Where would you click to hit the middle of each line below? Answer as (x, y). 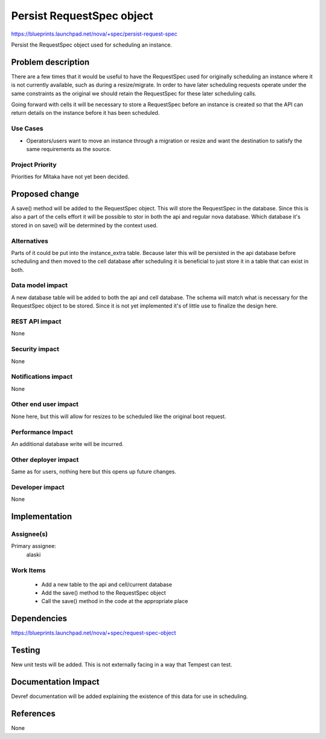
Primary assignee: (34, 546)
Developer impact (38, 487)
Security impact (35, 349)
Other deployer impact (45, 459)
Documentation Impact (55, 682)
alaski (34, 554)
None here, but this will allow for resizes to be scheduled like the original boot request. (119, 416)
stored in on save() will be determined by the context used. (85, 225)
